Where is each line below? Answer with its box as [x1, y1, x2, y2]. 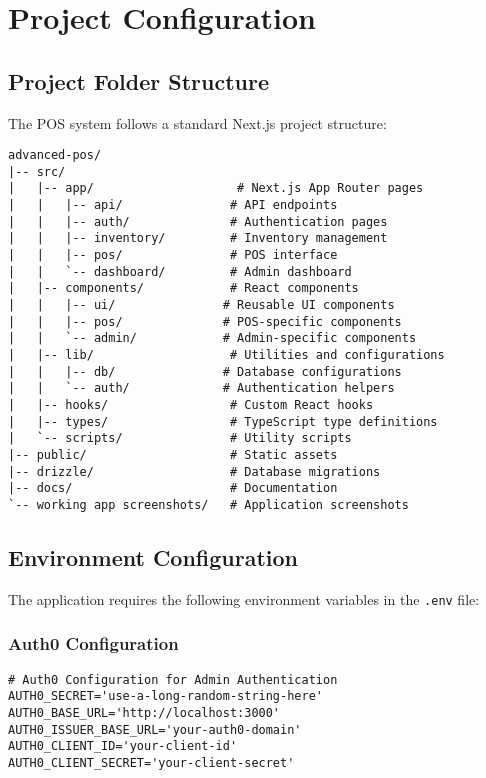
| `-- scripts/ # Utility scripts [8, 431, 352, 446]
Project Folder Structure [8, 65, 269, 96]
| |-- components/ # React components [8, 281, 359, 296]
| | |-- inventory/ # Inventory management [8, 231, 388, 246]
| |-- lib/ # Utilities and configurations [8, 348, 445, 363]
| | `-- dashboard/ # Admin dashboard [8, 264, 352, 279]
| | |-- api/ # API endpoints [8, 198, 338, 213]
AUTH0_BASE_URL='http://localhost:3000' [8, 706, 281, 720]
